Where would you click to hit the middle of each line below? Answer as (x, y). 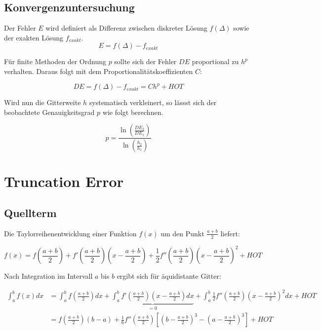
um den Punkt (182, 233)
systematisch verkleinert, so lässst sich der (153, 102)
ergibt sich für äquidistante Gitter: (169, 276)
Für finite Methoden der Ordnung (55, 61)
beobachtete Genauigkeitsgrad (49, 112)
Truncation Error (64, 181)
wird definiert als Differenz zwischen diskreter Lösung (126, 28)
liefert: (230, 233)
